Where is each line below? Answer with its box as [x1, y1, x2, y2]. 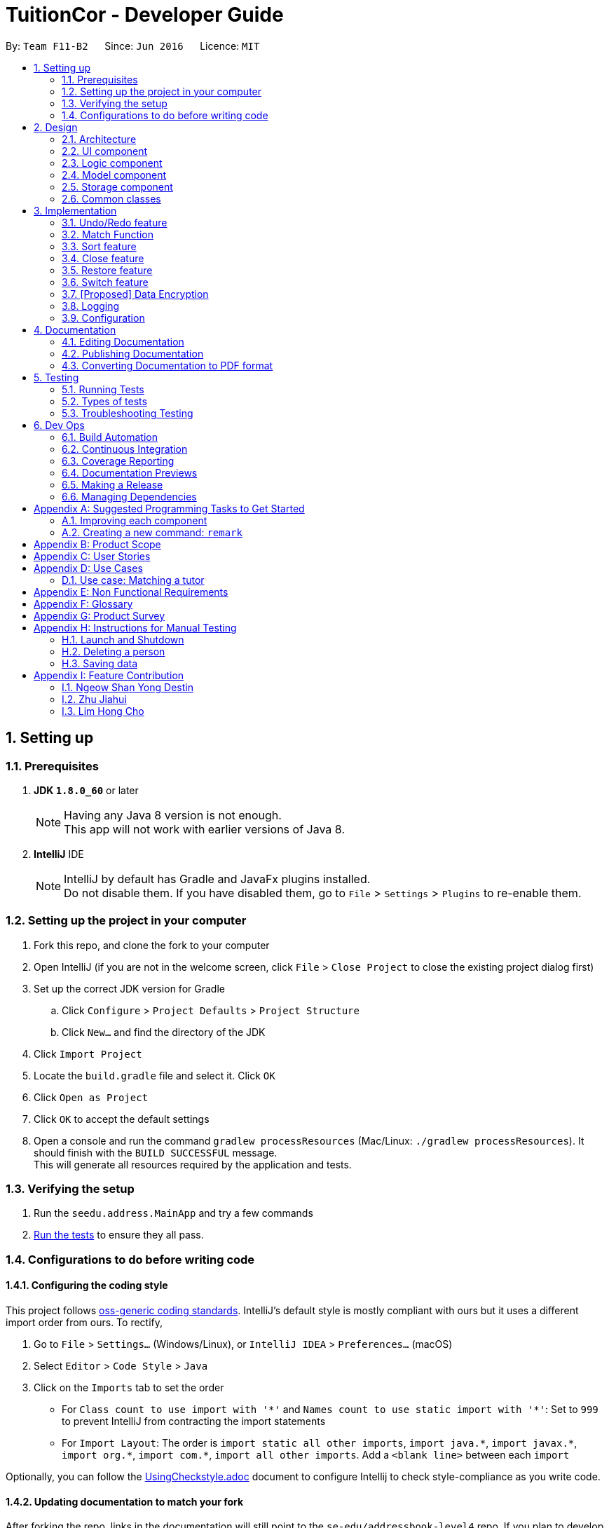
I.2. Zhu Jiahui [62, 693, 127, 705]
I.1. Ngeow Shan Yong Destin [62, 681, 193, 693]
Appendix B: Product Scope [34, 538, 161, 550]
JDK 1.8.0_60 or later [34, 784, 139, 796]
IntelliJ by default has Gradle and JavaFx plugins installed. [64, 871, 371, 886]
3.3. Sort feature [62, 240, 137, 252]
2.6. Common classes [62, 192, 161, 205]
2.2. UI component [62, 144, 148, 157]
